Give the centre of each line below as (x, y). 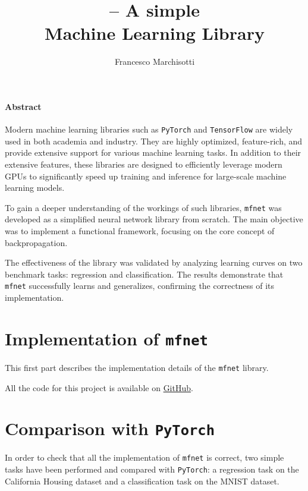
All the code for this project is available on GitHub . (99, 387)
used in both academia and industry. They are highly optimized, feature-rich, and (154, 141)
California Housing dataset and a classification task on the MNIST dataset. (142, 481)
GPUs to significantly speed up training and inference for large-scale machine (146, 176)
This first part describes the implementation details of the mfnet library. (137, 367)
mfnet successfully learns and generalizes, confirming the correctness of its (140, 286)
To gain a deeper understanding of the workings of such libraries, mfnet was (143, 207)
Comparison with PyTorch (110, 428)
